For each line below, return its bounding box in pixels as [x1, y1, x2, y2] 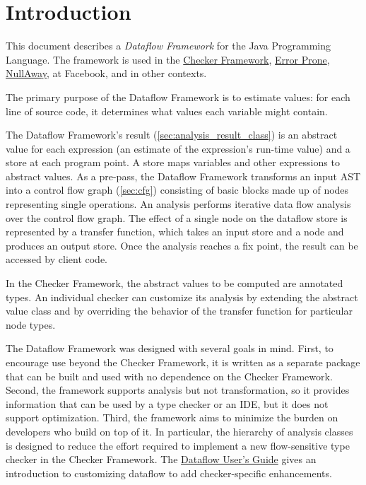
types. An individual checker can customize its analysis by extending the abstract [6, 289, 358, 304]
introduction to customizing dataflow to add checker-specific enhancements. [6, 465, 332, 480]
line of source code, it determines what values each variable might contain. [6, 103, 328, 118]
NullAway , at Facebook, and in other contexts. [6, 66, 207, 81]
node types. [6, 317, 56, 332]
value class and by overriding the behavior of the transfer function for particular [6, 303, 353, 318]
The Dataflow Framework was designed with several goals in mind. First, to [6, 341, 333, 356]
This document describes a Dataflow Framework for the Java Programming [6, 38, 331, 53]
